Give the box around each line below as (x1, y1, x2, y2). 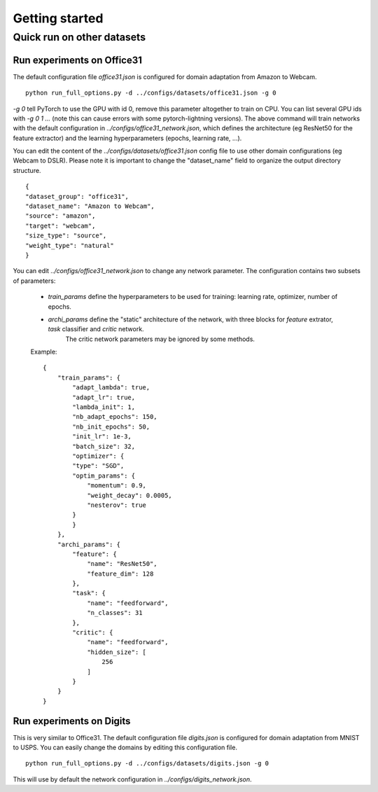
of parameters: (13, 277, 56, 285)
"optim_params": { (72, 471, 136, 480)
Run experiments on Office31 (13, 54, 143, 66)
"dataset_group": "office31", (25, 193, 129, 200)
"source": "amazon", (25, 212, 96, 220)
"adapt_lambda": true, (72, 384, 150, 391)
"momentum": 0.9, (87, 482, 147, 489)
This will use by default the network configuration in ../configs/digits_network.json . (13, 774, 252, 784)
